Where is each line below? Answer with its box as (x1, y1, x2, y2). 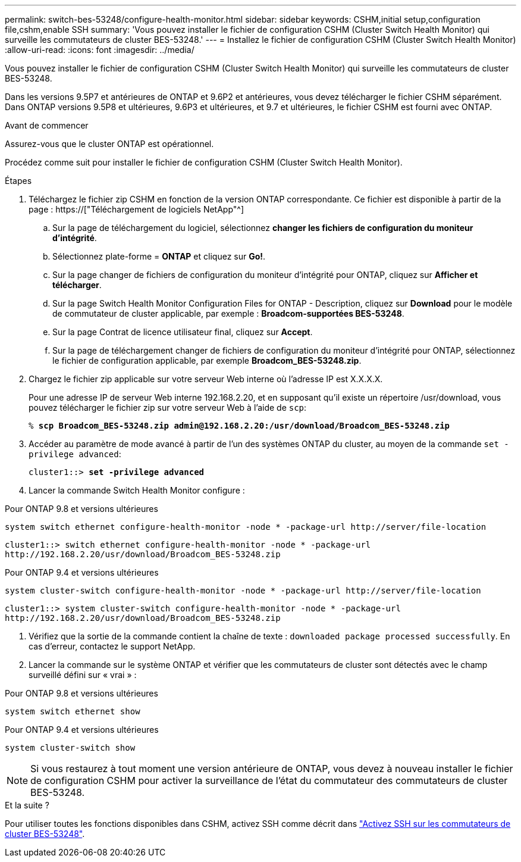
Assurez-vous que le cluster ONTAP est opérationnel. (5, 139, 214, 149)
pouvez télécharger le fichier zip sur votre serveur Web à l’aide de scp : (29, 402, 307, 413)
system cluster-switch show (5, 743, 136, 752)
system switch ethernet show (5, 707, 140, 716)
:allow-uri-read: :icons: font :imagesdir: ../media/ (5, 45, 194, 55)
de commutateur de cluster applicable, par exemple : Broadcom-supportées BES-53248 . (52, 308, 404, 318)
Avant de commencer (5, 120, 89, 130)
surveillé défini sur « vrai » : (29, 670, 137, 680)
